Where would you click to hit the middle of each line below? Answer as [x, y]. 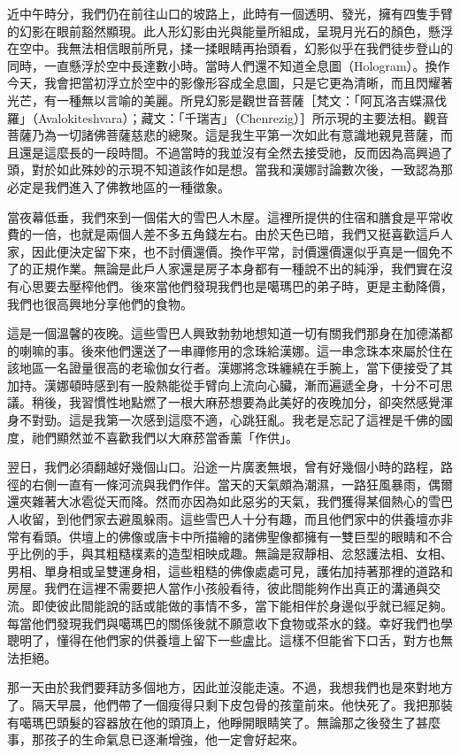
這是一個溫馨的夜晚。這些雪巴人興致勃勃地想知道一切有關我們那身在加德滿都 [230, 333]
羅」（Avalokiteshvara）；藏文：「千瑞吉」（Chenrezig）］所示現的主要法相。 [216, 117]
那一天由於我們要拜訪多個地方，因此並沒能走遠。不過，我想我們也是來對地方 [230, 687]
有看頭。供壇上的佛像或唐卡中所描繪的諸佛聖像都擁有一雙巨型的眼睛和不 [230, 536]
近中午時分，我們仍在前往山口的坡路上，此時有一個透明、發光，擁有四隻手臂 [230, 13]
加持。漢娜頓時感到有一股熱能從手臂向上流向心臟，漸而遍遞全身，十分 [211, 385]
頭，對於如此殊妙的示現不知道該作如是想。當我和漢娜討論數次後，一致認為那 [230, 169]
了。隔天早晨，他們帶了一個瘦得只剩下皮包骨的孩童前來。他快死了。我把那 [224, 704]
